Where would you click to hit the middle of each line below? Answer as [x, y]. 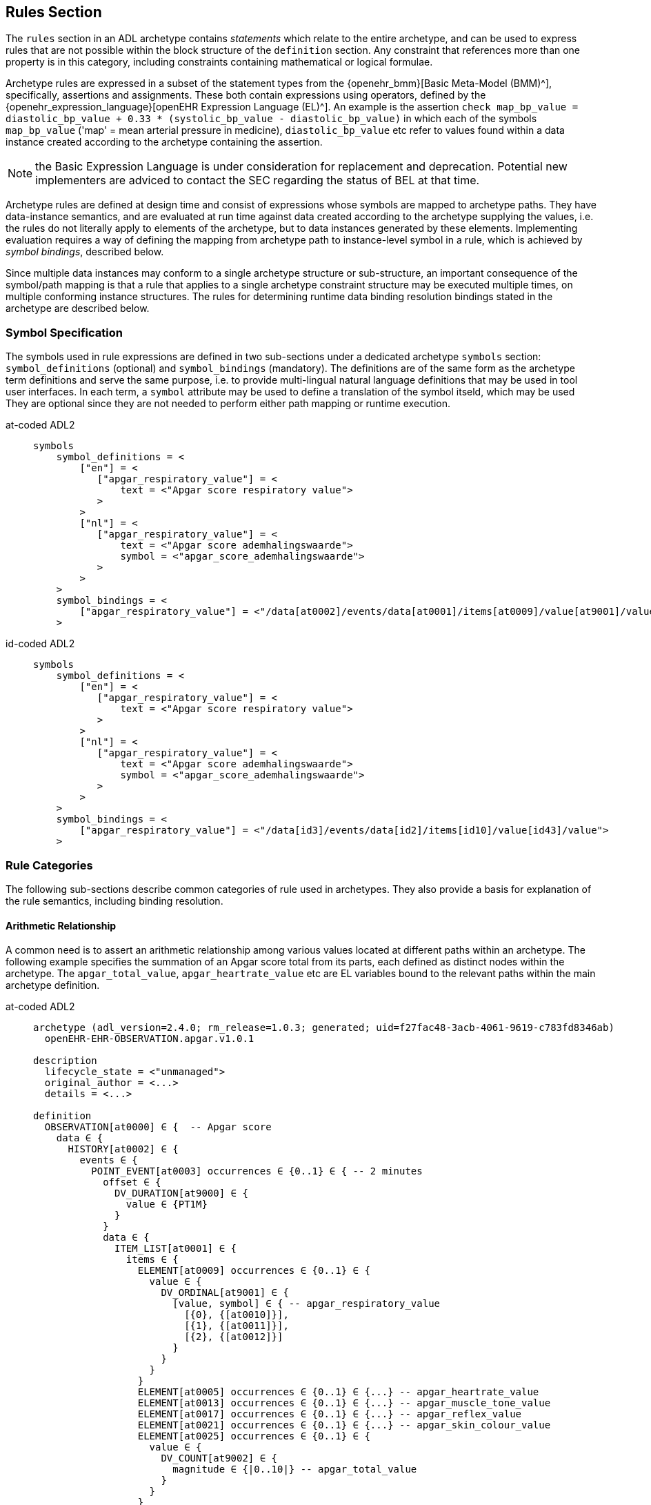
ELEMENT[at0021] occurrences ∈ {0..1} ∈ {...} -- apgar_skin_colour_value [344, 1425]
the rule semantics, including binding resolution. [114, 901]
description [65, 1061]
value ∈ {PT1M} [167, 1204]
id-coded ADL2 [40, 644]
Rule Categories [49, 865]
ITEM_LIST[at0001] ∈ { [176, 1249]
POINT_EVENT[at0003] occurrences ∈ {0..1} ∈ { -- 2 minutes [257, 1171]
